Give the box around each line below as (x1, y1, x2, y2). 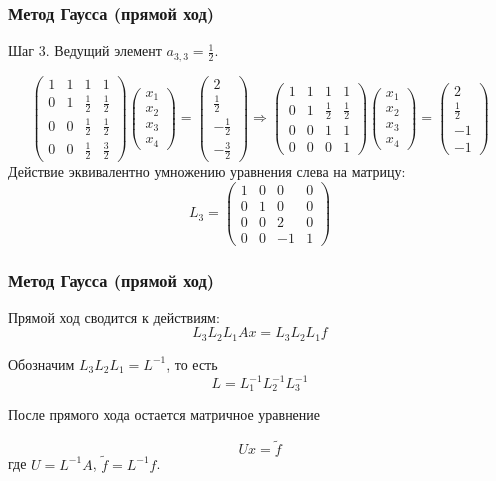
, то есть (166, 353, 218, 374)
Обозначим (8, 353, 75, 374)
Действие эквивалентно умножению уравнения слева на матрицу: (8, 160, 406, 181)
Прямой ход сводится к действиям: (8, 306, 220, 327)
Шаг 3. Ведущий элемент (8, 40, 162, 61)
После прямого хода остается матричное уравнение (8, 404, 321, 425)
